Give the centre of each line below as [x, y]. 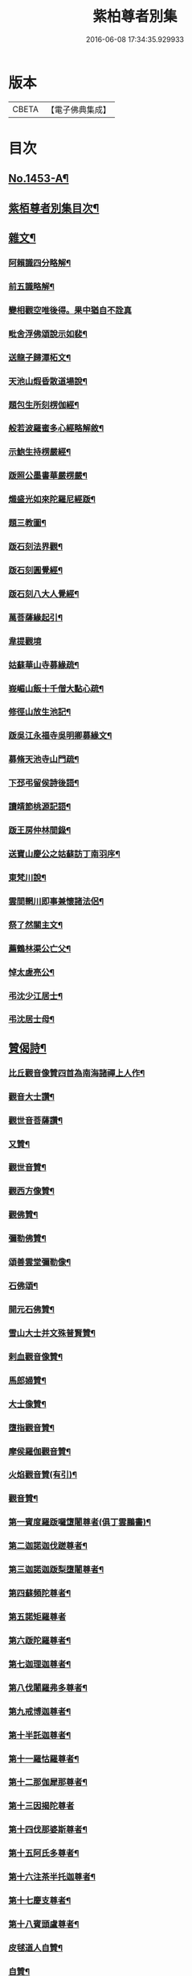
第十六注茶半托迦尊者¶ [52, 1877]
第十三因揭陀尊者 [41, 1806]
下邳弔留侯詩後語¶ [44, 783]
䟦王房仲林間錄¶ [40, 830]
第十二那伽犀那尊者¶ [48, 1783]
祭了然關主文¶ [35, 925]
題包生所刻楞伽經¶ [44, 405]
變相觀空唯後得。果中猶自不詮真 [70, 310]
